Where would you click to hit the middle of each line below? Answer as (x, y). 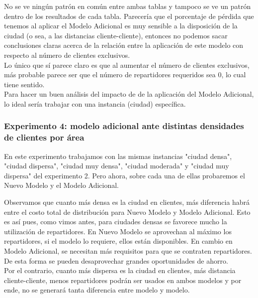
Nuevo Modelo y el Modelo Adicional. (62, 185)
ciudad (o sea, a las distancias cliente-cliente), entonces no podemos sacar (116, 35)
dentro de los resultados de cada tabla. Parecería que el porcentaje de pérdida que (129, 16)
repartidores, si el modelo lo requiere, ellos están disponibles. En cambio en (118, 241)
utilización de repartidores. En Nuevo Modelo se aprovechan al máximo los (118, 231)
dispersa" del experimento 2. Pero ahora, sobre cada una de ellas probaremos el (125, 175)
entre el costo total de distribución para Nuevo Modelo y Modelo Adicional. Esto (127, 212)
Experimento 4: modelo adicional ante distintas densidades (124, 126)
